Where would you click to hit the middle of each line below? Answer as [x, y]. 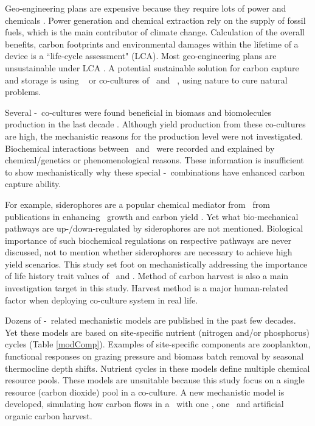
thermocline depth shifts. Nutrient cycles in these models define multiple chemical [157, 368]
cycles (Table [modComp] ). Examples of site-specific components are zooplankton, [158, 344]
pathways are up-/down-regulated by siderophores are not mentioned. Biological [154, 228]
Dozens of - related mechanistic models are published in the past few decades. [151, 320]
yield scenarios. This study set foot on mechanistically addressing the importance [156, 264]
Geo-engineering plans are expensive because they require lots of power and [146, 8]
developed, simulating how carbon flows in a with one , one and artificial [144, 404]
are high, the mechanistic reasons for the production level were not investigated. [154, 136]
